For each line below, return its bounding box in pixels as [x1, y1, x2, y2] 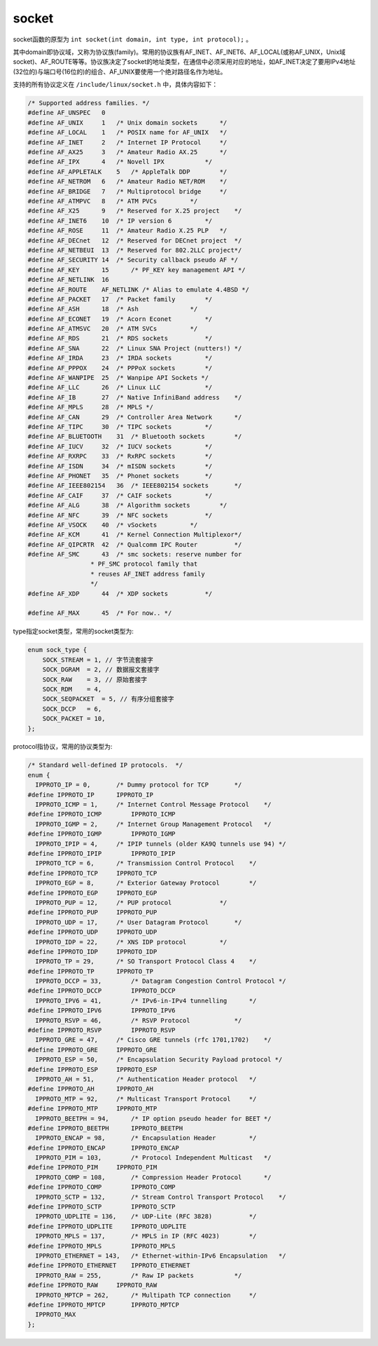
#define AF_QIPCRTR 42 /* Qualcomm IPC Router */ [27, 541, 242, 548]
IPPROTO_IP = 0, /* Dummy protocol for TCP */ [35, 781, 242, 789]
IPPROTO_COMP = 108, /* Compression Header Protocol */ [35, 1173, 272, 1181]
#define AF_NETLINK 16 [27, 276, 110, 284]
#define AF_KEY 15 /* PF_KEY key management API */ [27, 266, 246, 273]
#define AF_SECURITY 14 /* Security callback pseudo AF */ [27, 256, 239, 264]
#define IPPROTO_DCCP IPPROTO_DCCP [27, 987, 176, 995]
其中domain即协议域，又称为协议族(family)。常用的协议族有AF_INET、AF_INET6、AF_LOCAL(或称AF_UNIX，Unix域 [13, 48, 346, 56]
